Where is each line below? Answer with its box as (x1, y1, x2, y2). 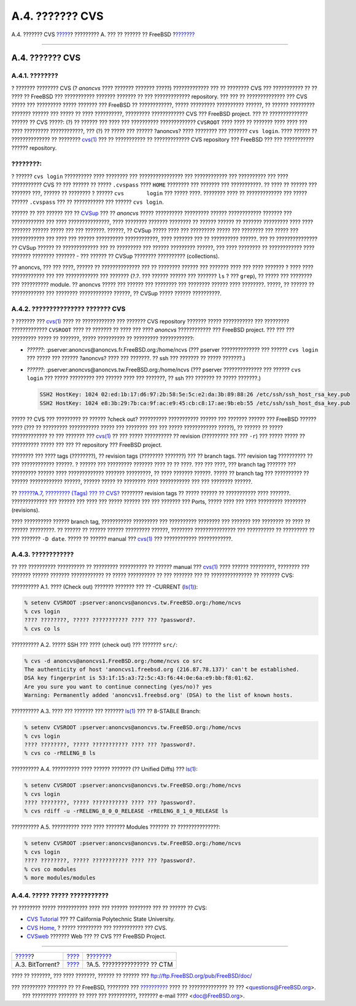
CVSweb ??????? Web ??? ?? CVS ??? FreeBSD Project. (26, 932, 166, 940)
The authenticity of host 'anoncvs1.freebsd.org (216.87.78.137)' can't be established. (24, 666, 300, 673)
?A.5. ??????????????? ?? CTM (86, 961, 173, 969)
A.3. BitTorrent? (15, 961, 60, 969)
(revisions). (11, 506, 40, 514)
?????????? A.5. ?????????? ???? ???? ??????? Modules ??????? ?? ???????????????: (11, 823, 221, 831)
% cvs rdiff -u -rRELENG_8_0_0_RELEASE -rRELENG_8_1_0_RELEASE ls (24, 808, 228, 814)
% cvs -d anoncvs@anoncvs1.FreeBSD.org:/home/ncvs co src (24, 657, 203, 664)
